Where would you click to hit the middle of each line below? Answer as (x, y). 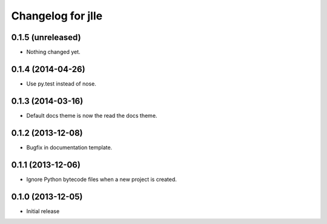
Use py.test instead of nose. (61, 83)
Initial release (43, 211)
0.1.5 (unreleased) (46, 37)
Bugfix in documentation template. (69, 147)
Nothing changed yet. (54, 52)
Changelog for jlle (57, 16)
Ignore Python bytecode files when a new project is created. (101, 179)
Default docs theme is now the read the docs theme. (92, 115)
